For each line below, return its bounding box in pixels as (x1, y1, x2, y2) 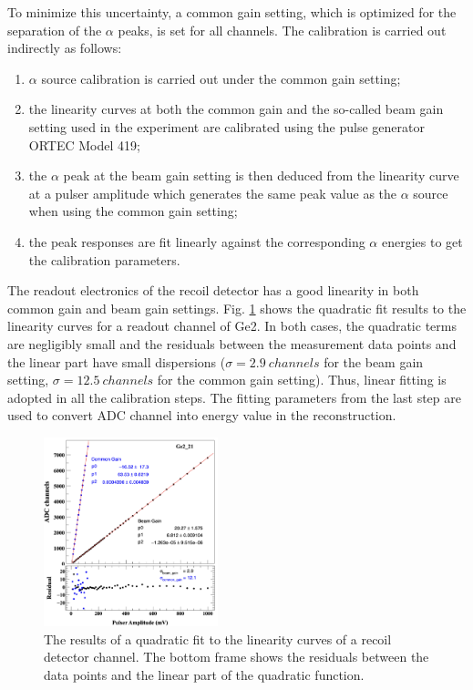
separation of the (7, 20, 102, 39)
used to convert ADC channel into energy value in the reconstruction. (7, 406, 396, 425)
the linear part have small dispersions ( (7, 352, 226, 371)
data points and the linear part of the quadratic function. (44, 665, 365, 685)
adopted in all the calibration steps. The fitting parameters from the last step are (7, 387, 461, 407)
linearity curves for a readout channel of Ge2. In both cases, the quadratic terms (7, 316, 457, 335)
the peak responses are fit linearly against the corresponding (28, 232, 365, 251)
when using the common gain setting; (28, 201, 238, 221)
